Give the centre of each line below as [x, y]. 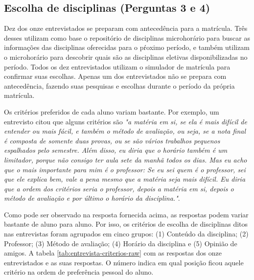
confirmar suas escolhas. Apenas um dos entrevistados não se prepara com [115, 76]
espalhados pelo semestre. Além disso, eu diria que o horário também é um [116, 150]
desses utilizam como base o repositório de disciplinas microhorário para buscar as [127, 37]
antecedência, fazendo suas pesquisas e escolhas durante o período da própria [119, 85]
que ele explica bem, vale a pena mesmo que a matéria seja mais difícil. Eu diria [125, 179]
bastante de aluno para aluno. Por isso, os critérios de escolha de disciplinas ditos [126, 224]
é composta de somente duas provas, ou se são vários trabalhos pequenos [112, 140]
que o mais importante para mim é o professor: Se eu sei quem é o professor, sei [125, 169]
